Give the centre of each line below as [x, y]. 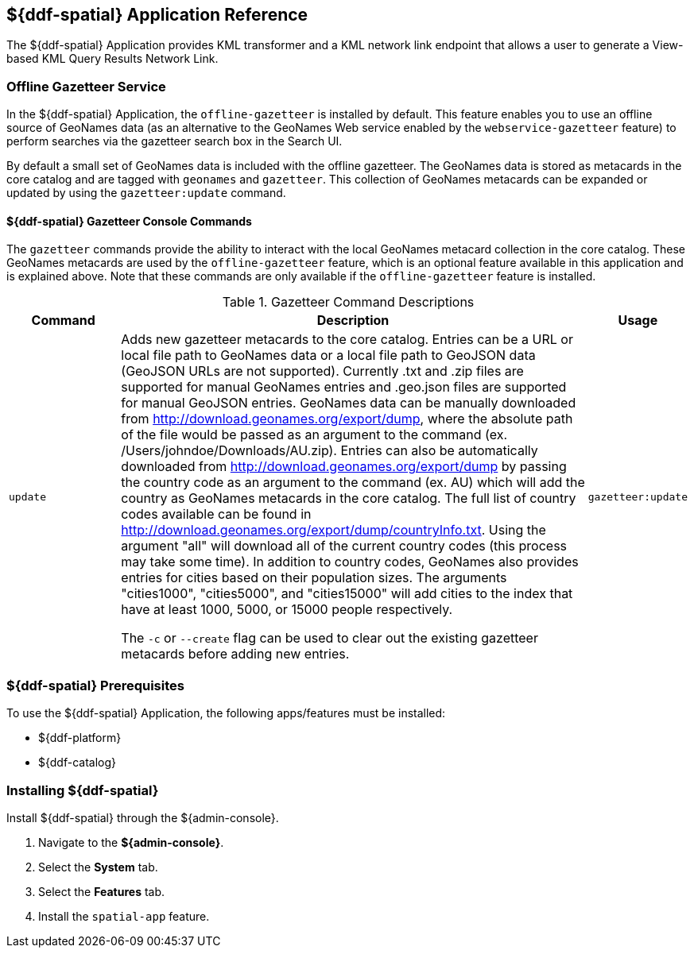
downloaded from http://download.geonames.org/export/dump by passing [344, 467]
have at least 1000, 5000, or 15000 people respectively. [287, 610]
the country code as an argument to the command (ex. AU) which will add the [353, 483]
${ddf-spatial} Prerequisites [95, 685]
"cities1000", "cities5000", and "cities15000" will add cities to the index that [347, 594]
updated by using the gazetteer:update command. [146, 193]
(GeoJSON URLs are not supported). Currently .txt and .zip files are [322, 371]
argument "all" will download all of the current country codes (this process [344, 546]
